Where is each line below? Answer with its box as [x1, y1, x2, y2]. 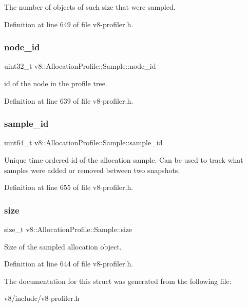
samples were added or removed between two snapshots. [4, 164, 180, 175]
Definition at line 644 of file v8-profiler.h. [4, 258, 134, 269]
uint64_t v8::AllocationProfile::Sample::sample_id [4, 137, 163, 148]
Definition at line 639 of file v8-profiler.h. [4, 95, 134, 106]
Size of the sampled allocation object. [4, 241, 122, 252]
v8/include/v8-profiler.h [4, 293, 80, 303]
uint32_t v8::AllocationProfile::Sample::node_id [4, 61, 156, 71]
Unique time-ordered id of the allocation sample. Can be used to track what [4, 155, 243, 165]
